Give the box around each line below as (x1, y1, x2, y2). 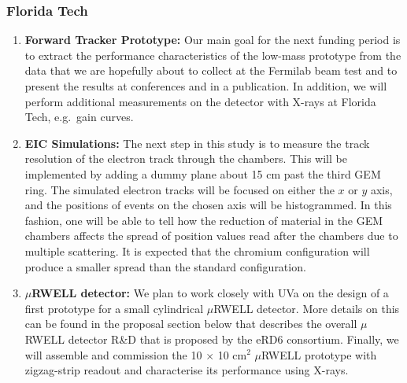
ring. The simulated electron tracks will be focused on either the (24, 181, 335, 197)
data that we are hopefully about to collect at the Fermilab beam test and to (24, 62, 398, 79)
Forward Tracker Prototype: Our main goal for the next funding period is (24, 31, 401, 48)
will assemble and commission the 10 (24, 346, 202, 363)
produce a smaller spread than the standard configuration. (24, 258, 306, 274)
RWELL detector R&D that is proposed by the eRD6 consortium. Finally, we (24, 330, 399, 347)
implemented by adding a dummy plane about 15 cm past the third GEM (24, 165, 381, 182)
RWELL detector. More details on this (213, 300, 400, 316)
